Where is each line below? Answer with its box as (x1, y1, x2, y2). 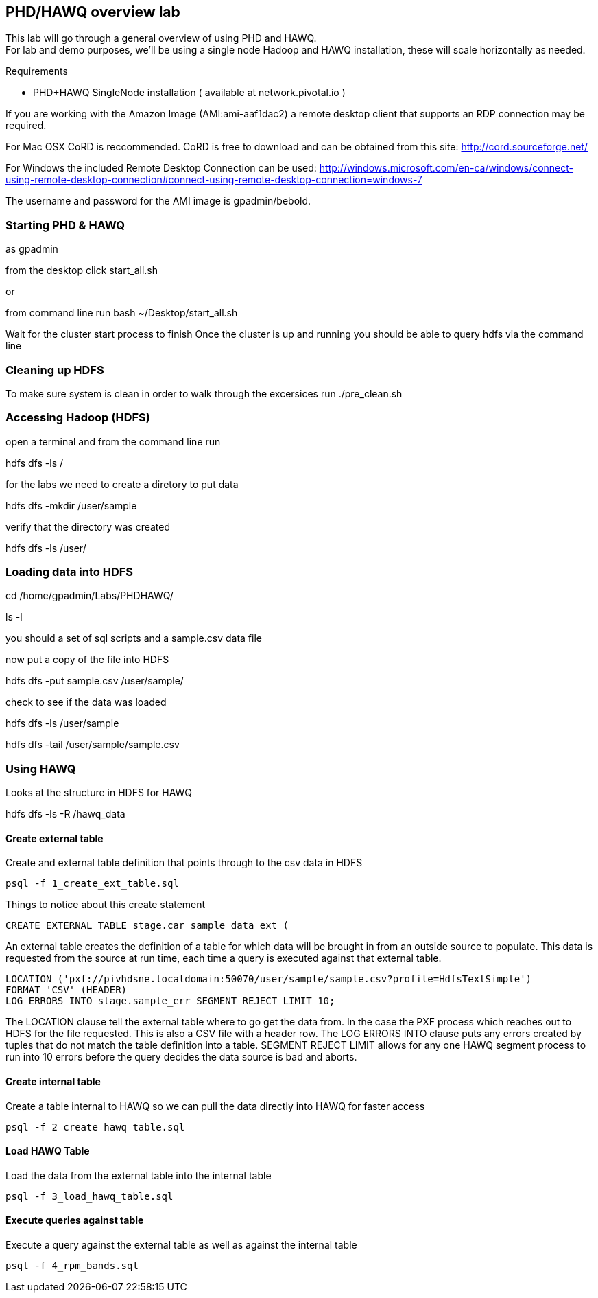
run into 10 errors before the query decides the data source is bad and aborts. (5, 1051, 357, 1063)
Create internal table (5, 1076, 101, 1087)
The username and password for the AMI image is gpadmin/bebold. (5, 195, 311, 207)
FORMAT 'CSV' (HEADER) (5, 984, 128, 996)
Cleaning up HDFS (5, 362, 104, 377)
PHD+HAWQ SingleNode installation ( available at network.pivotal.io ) (33, 86, 346, 99)
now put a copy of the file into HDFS (5, 653, 169, 666)
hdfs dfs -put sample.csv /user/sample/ (5, 675, 184, 687)
